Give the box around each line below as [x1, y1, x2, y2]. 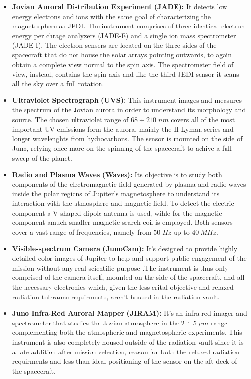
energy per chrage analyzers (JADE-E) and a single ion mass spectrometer [12, 30, 236, 40]
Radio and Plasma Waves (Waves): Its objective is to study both [12, 169, 222, 179]
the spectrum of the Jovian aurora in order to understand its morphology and [12, 104, 246, 114]
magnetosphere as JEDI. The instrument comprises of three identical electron [12, 21, 245, 31]
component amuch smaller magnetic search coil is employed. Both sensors [12, 217, 233, 227]
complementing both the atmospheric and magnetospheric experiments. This [12, 327, 242, 337]
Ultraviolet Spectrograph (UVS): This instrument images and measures [12, 95, 242, 105]
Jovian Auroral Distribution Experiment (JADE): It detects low [12, 1, 227, 11]
